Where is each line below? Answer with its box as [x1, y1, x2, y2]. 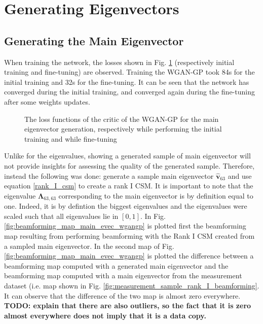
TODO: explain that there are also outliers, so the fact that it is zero [4, 300, 251, 311]
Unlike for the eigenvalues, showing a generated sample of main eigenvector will [4, 150, 251, 161]
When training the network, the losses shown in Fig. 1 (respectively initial [4, 56, 235, 67]
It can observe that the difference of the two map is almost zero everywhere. [4, 290, 241, 301]
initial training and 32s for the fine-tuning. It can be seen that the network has [4, 76, 249, 87]
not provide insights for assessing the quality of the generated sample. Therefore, [4, 160, 255, 171]
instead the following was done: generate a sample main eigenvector [4, 170, 214, 181]
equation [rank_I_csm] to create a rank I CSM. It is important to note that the [4, 180, 253, 191]
